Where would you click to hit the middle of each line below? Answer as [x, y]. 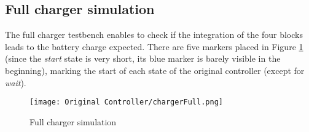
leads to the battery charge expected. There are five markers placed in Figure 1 [154, 46]
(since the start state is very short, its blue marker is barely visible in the [143, 58]
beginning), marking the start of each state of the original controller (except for [155, 70]
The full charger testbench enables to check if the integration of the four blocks [154, 35]
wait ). [16, 82]
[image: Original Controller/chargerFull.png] [126, 102]
